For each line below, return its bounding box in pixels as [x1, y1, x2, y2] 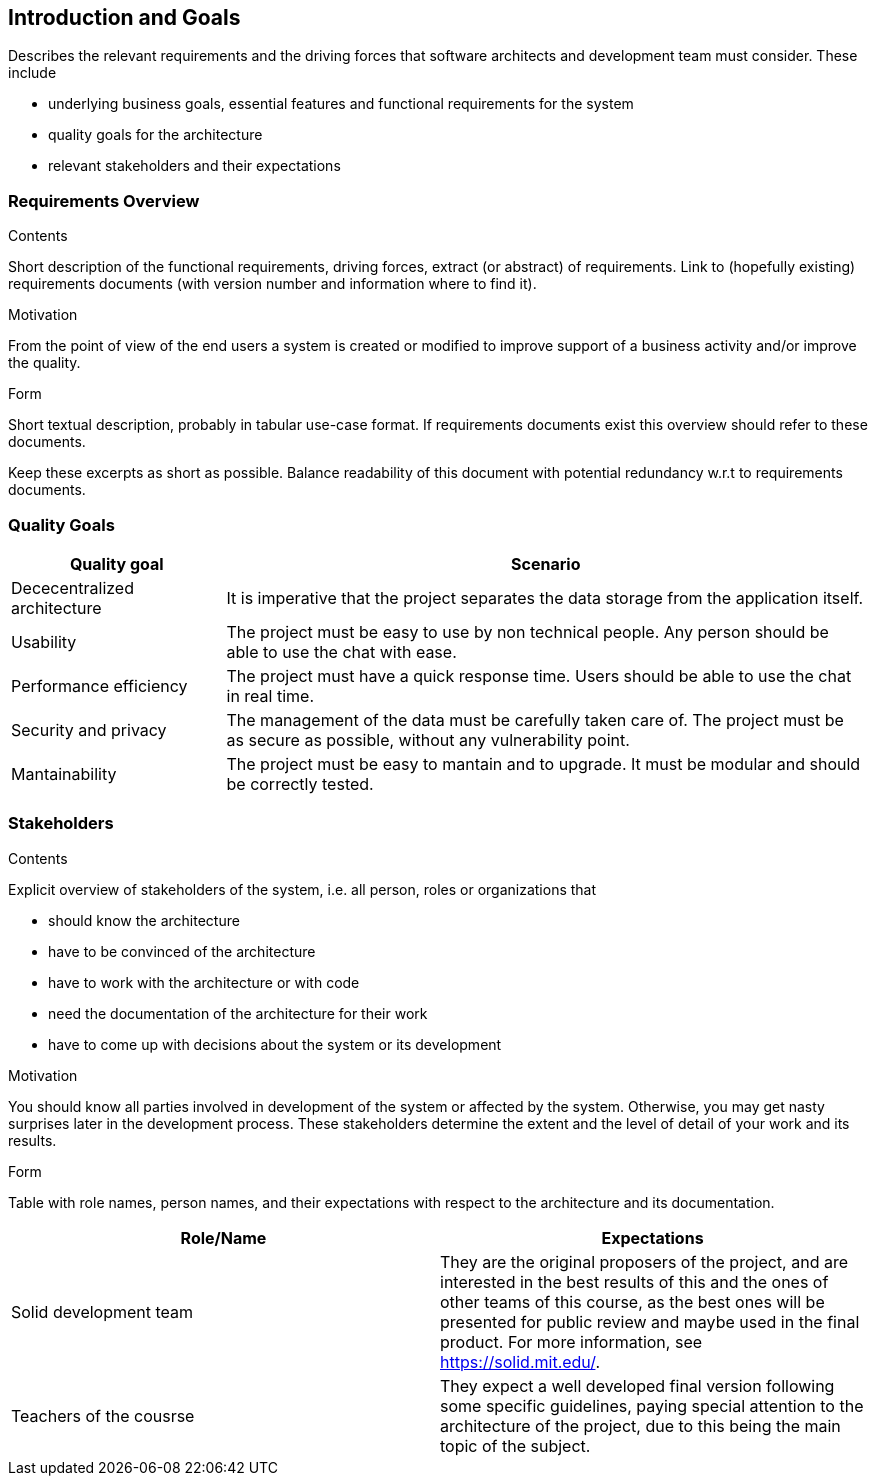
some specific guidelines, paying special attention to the [440, 1395, 864, 1416]
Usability [11, 631, 77, 652]
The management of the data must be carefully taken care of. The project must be [226, 709, 844, 730]
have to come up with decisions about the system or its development [48, 1035, 502, 1053]
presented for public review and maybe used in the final [440, 1311, 860, 1332]
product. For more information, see [440, 1331, 703, 1352]
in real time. [226, 685, 314, 706]
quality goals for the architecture [48, 126, 263, 144]
